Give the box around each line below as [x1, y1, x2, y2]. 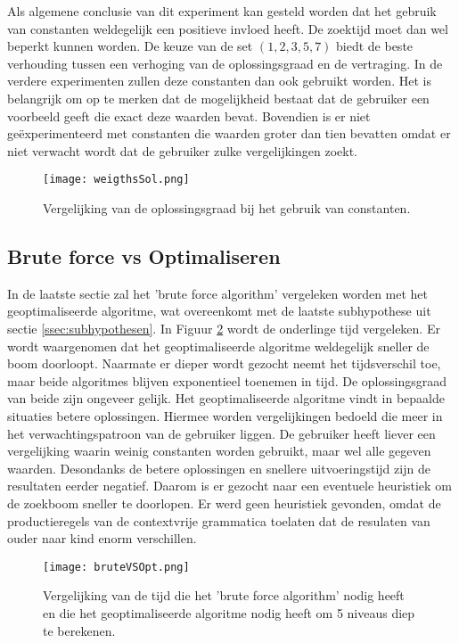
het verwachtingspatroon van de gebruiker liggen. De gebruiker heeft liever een [7, 424, 436, 442]
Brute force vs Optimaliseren [7, 242, 281, 269]
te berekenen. [43, 621, 116, 639]
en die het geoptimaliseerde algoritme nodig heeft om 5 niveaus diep [43, 603, 415, 622]
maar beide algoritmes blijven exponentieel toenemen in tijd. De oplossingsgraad [7, 371, 447, 390]
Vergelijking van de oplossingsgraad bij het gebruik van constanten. [43, 199, 411, 217]
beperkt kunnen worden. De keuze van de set [7, 37, 253, 55]
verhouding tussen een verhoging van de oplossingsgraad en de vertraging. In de [7, 54, 443, 72]
